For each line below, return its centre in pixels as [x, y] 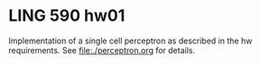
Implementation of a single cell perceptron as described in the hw [130, 41]
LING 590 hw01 [67, 16]
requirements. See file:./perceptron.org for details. [102, 50]
